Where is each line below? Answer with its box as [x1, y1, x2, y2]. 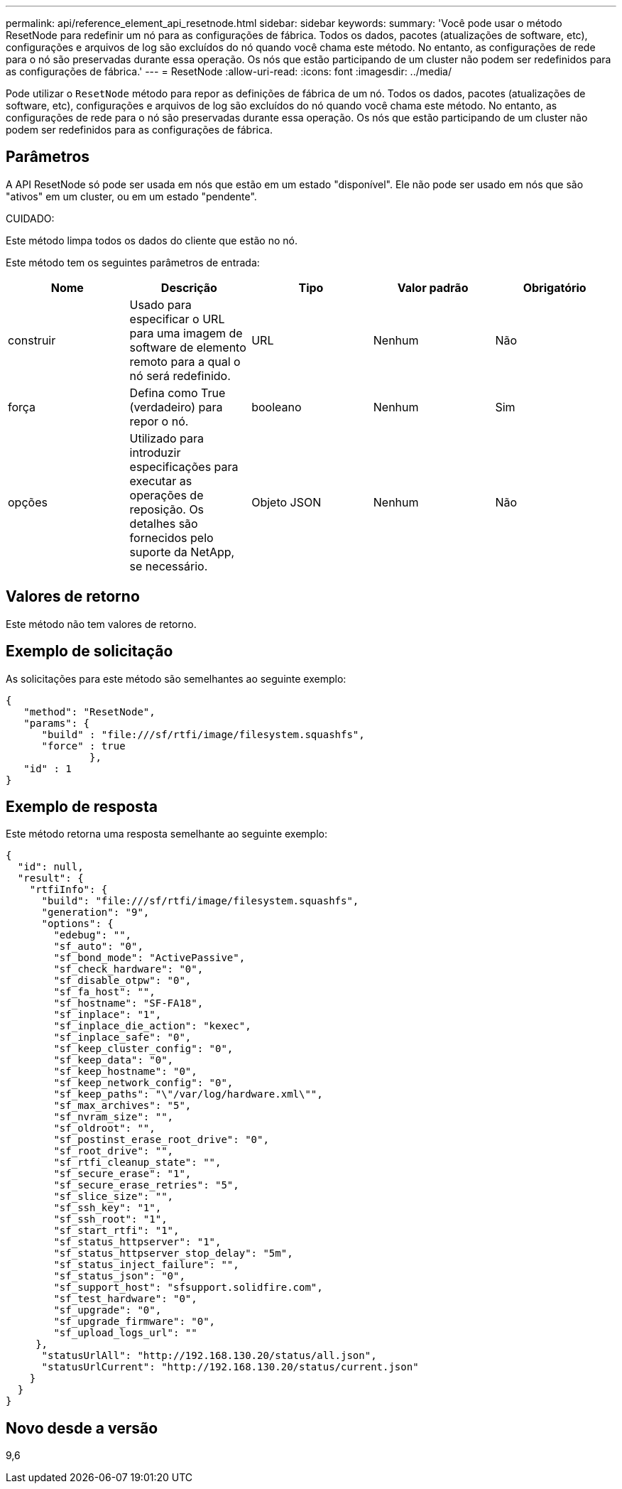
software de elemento [129, 340, 246, 354]
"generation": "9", [41, 906, 150, 919]
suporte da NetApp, [129, 544, 235, 559]
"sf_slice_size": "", [53, 1191, 174, 1203]
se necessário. [129, 558, 208, 573]
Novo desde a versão [6, 1419, 158, 1437]
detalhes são [129, 516, 198, 531]
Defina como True [129, 385, 226, 400]
